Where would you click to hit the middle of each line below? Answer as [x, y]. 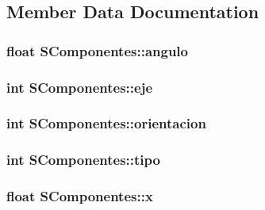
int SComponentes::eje [80, 87]
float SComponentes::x [80, 196]
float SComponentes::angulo [97, 50]
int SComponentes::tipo [83, 160]
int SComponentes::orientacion [106, 123]
